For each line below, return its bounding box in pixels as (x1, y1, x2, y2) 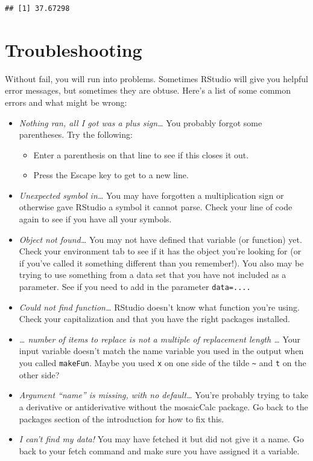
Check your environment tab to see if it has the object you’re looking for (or (19, 245, 302, 257)
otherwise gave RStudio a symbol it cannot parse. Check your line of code (19, 201, 292, 213)
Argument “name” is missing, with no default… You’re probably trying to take (19, 388, 308, 401)
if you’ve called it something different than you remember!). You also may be (19, 256, 304, 269)
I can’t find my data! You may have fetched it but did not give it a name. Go (19, 433, 304, 445)
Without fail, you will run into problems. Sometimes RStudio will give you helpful (5, 72, 308, 85)
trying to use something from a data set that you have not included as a (19, 268, 286, 281)
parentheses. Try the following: (19, 128, 133, 141)
